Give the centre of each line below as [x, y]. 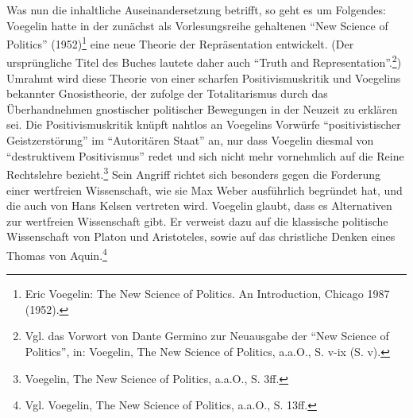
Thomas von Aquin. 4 [57, 254]
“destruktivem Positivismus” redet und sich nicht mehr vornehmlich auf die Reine [205, 155]
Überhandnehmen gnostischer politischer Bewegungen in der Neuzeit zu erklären [202, 108]
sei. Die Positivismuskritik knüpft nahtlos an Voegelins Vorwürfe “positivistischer [204, 124]
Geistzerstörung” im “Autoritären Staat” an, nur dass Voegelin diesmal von [190, 140]
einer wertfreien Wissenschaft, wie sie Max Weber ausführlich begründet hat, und [205, 190]
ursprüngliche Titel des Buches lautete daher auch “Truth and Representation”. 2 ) [204, 61]
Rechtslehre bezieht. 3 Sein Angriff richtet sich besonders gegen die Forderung [194, 173]
